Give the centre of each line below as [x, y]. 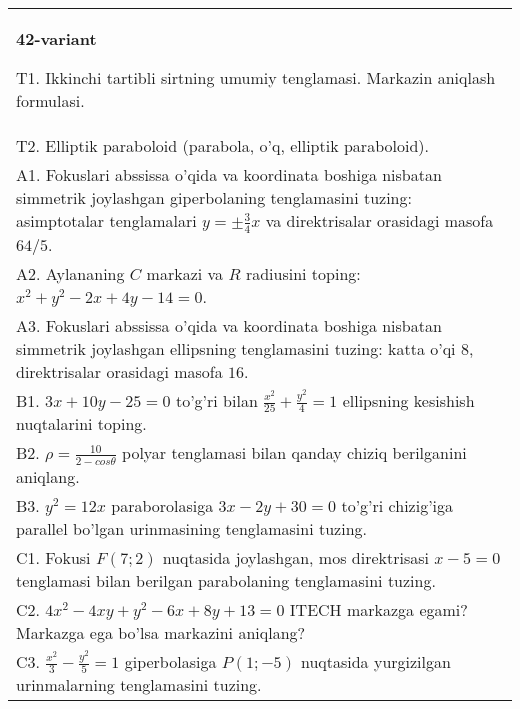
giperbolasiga [170, 661]
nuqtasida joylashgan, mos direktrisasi [295, 557]
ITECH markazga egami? [378, 609]
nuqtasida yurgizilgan [375, 661]
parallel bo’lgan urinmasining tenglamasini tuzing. [192, 528]
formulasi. [50, 100]
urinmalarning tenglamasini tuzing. [139, 685]
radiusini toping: [303, 273]
